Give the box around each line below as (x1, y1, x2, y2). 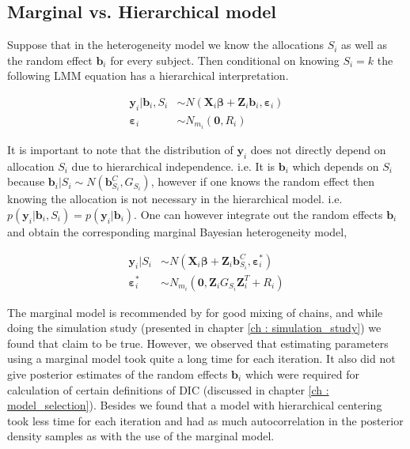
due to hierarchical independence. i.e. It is (71, 157, 275, 174)
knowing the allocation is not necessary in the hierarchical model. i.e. (7, 191, 343, 207)
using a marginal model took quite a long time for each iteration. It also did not (7, 350, 396, 367)
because (7, 173, 45, 190)
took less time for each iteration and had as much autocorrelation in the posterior (7, 412, 404, 428)
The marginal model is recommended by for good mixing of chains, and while (7, 304, 383, 320)
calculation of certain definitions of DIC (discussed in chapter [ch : (7, 381, 329, 398)
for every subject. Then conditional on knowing (110, 51, 340, 68)
